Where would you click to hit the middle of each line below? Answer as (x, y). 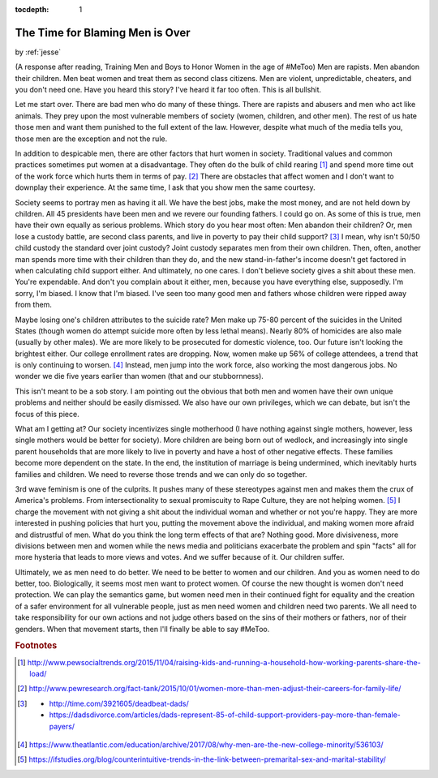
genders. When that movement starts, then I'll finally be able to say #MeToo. (142, 629)
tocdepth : (32, 9)
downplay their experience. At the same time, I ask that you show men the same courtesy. (165, 187)
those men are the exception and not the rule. (91, 139)
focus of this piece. (47, 414)
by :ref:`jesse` (38, 52)
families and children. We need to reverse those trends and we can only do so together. (161, 474)
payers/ (62, 726)
